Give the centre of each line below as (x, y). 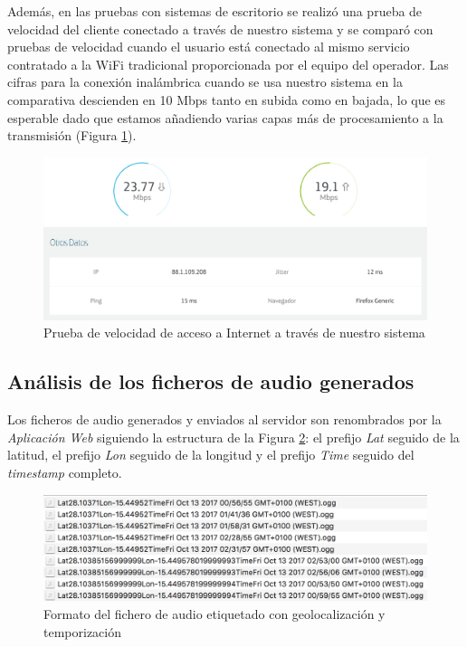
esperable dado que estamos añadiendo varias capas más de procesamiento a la (225, 117)
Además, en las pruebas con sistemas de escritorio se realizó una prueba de (215, 11)
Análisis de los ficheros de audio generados (211, 381)
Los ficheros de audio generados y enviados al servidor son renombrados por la (224, 419)
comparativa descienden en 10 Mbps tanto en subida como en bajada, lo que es (227, 99)
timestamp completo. (65, 473)
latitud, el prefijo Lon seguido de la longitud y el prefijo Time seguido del (211, 455)
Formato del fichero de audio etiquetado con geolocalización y (214, 614)
